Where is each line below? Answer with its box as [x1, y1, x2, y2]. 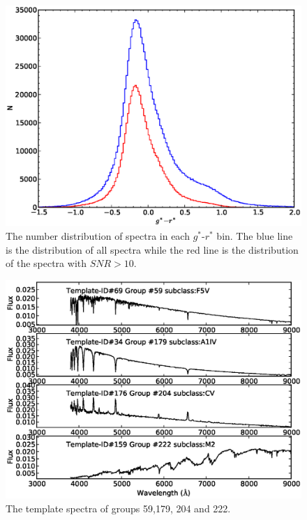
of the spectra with [6, 256, 87, 270]
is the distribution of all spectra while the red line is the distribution [6, 242, 299, 257]
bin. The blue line [216, 228, 293, 243]
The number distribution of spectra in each [6, 228, 190, 243]
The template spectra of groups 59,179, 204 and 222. [6, 500, 231, 515]
